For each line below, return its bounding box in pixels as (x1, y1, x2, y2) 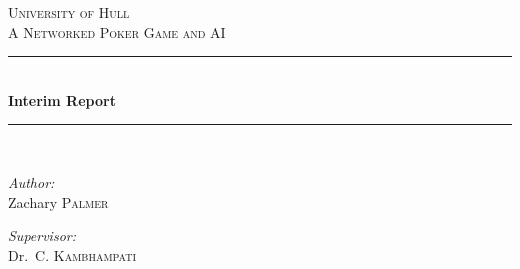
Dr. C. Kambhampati (8, 244, 137, 265)
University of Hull (8, 2, 130, 22)
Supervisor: (8, 225, 76, 246)
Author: (8, 171, 55, 192)
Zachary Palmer (8, 191, 109, 212)
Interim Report (8, 89, 116, 110)
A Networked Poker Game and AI (8, 21, 226, 42)
